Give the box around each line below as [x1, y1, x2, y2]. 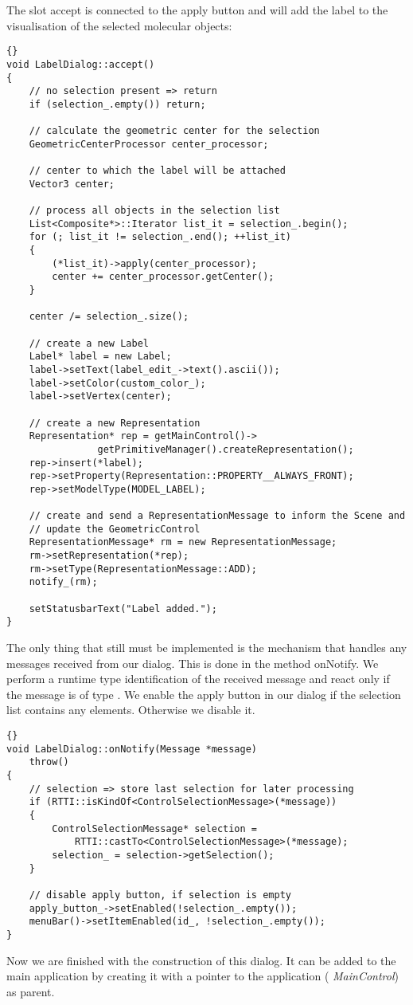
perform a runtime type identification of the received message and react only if [6, 670, 390, 687]
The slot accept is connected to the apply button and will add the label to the [6, 2, 388, 18]
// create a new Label [29, 337, 149, 349]
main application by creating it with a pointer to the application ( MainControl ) [6, 968, 399, 984]
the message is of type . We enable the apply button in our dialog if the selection [6, 685, 401, 702]
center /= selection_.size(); [29, 311, 189, 323]
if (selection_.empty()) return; [29, 98, 206, 110]
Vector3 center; [29, 178, 115, 190]
